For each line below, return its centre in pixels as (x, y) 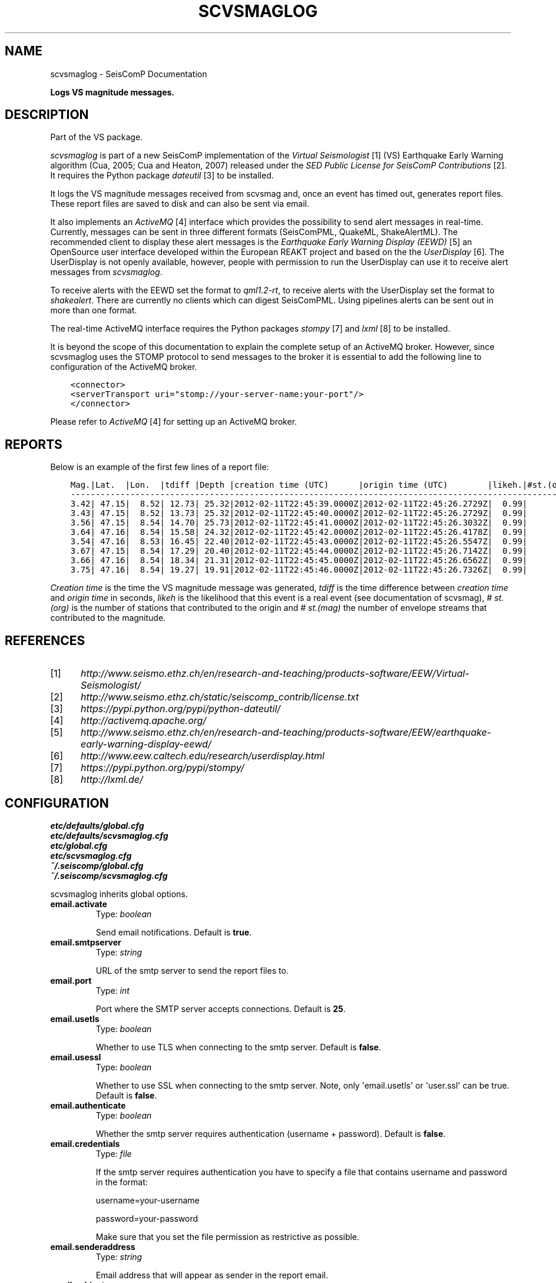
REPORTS (34, 444)
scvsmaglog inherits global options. (119, 894)
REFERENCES (45, 640)
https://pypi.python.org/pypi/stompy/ (162, 768)
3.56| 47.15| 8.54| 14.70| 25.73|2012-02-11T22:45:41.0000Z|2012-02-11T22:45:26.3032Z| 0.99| (299, 523)
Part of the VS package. (97, 137)
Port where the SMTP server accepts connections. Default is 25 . (221, 1008)
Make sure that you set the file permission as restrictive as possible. (228, 1236)
